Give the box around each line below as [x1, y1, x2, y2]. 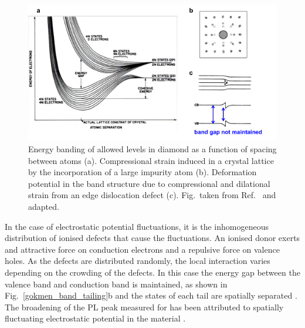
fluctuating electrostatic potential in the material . [5, 312, 186, 324]
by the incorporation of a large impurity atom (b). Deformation [28, 166, 257, 178]
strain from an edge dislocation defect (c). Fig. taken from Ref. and [28, 189, 276, 201]
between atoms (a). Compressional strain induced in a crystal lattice [28, 154, 274, 166]
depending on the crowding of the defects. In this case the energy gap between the [5, 266, 300, 278]
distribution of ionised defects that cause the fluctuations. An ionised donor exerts [5, 232, 300, 244]
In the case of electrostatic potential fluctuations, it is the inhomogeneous [5, 220, 269, 232]
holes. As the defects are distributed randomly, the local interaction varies [5, 255, 270, 267]
